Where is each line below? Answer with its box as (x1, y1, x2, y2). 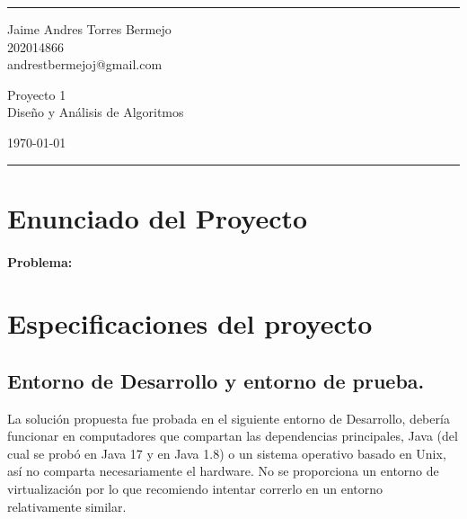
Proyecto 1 (7, 85, 66, 103)
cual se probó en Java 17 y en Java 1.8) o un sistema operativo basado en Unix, (7, 443, 446, 462)
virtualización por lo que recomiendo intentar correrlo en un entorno (7, 479, 383, 498)
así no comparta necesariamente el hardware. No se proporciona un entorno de (7, 461, 439, 480)
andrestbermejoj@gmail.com (7, 55, 163, 74)
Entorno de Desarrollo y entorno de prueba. (7, 366, 425, 394)
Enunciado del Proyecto (7, 199, 308, 236)
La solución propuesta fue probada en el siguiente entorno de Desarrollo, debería (7, 408, 450, 427)
